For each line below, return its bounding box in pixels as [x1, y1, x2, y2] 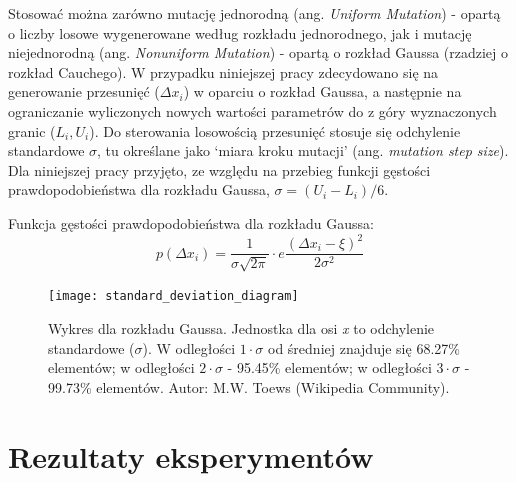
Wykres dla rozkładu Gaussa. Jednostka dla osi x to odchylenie [48, 318, 435, 339]
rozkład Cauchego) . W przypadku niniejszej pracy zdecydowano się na [8, 61, 439, 82]
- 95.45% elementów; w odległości [227, 357, 432, 378]
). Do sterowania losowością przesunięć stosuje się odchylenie [89, 120, 461, 141]
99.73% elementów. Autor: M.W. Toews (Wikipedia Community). [48, 376, 450, 397]
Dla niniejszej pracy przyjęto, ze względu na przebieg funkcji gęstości [8, 159, 431, 180]
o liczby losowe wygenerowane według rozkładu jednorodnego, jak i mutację [8, 22, 472, 43]
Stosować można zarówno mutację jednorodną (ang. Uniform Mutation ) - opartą [8, 3, 501, 23]
